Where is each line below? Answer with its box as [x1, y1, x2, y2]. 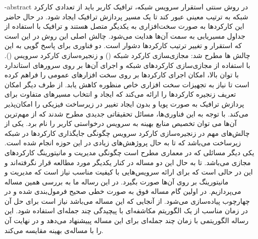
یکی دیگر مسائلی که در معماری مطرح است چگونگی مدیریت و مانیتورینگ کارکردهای [4, 147, 255, 157]
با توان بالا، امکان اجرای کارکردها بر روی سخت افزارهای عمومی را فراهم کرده [4, 69, 239, 80]
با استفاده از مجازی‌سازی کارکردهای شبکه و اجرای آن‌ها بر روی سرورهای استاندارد [4, 60, 251, 70]
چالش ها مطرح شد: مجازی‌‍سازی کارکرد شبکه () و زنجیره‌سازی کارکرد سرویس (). [4, 50, 251, 60]
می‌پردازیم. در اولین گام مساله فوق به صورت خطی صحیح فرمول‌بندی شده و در [4, 186, 241, 196]
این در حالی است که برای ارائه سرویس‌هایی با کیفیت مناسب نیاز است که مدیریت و [4, 167, 253, 177]
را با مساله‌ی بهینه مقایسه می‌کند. [4, 225, 104, 235]
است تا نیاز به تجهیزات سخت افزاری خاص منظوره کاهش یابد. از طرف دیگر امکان [4, 79, 250, 89]
